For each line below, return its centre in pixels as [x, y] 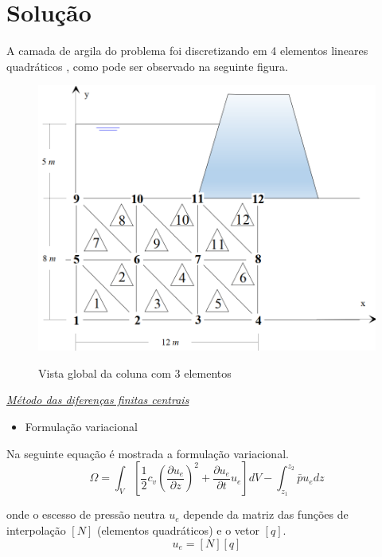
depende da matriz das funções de [266, 514]
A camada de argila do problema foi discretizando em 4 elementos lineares [187, 51]
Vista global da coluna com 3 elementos [135, 373]
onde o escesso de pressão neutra [86, 514]
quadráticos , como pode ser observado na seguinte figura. [147, 66]
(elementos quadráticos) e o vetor [178, 530]
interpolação [36, 530]
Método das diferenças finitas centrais [98, 400]
